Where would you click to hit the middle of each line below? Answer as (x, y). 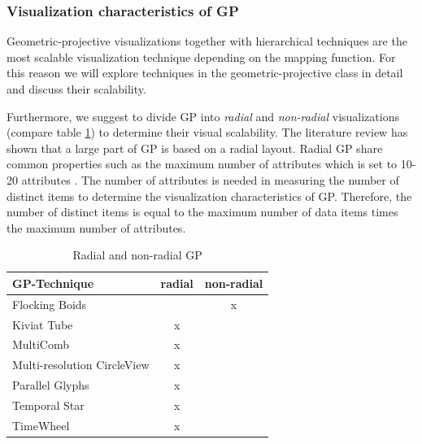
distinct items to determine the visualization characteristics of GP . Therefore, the (209, 196)
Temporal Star (48, 405)
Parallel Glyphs (51, 385)
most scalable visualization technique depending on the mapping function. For (201, 57)
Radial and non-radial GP (137, 255)
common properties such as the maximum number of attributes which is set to (202, 164)
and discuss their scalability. (76, 89)
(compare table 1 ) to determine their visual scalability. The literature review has (207, 132)
